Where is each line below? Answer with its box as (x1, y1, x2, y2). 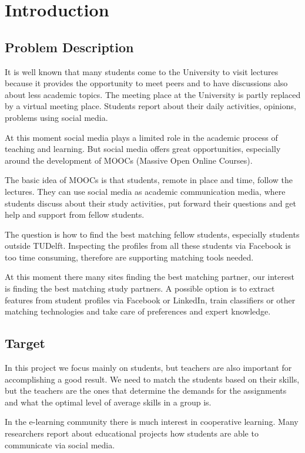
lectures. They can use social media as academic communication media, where (5, 185, 286, 197)
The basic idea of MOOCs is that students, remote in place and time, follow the (5, 174, 293, 186)
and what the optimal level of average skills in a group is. (5, 395, 212, 408)
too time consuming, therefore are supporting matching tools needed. (5, 251, 254, 263)
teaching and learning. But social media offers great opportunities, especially (5, 143, 281, 155)
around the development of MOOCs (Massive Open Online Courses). (5, 154, 253, 166)
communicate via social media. (5, 438, 115, 451)
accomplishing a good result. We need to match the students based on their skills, (5, 373, 300, 385)
